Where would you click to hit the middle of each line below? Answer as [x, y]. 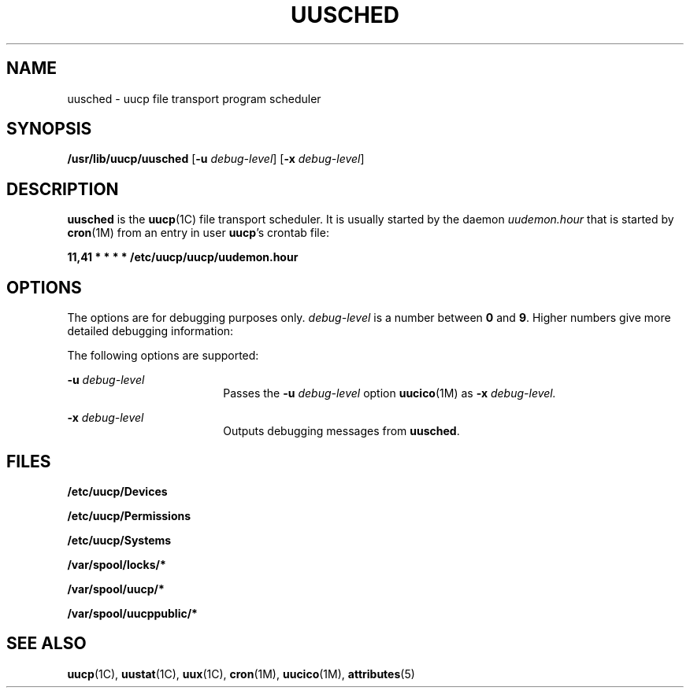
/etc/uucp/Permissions [129, 515]
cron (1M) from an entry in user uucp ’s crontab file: [198, 233]
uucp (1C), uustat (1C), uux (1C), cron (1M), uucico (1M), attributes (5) [241, 674]
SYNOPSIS [49, 129]
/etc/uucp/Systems [119, 540]
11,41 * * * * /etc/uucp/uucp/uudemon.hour [183, 257]
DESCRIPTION [63, 189]
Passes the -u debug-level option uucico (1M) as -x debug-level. [390, 393]
